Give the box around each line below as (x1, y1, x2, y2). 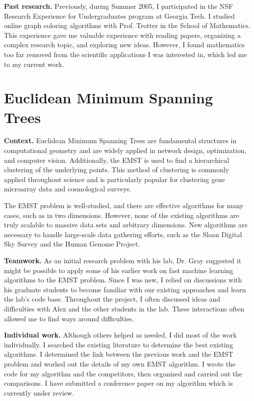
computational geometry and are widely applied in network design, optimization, (4, 145, 247, 155)
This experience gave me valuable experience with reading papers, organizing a (4, 30, 241, 40)
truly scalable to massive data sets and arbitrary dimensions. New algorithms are (4, 219, 248, 230)
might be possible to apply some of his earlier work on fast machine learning (4, 265, 233, 275)
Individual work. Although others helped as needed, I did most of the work (4, 330, 237, 340)
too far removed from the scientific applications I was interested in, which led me (4, 49, 247, 59)
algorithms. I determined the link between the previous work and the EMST (4, 349, 233, 359)
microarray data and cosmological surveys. (4, 184, 131, 194)
